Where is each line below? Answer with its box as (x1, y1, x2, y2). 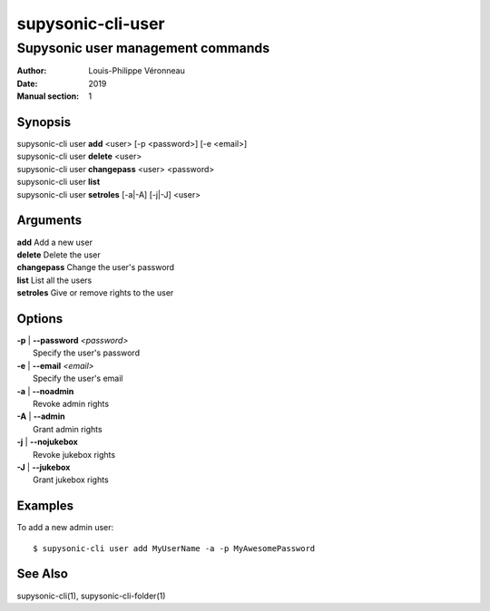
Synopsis (16, 114, 72, 130)
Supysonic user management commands (16, 40, 270, 56)
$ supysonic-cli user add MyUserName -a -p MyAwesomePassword (33, 543, 316, 553)
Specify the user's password (33, 347, 141, 358)
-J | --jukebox (16, 461, 71, 472)
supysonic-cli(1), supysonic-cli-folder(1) (16, 590, 166, 601)
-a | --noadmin (16, 385, 74, 396)
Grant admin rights (33, 423, 103, 434)
